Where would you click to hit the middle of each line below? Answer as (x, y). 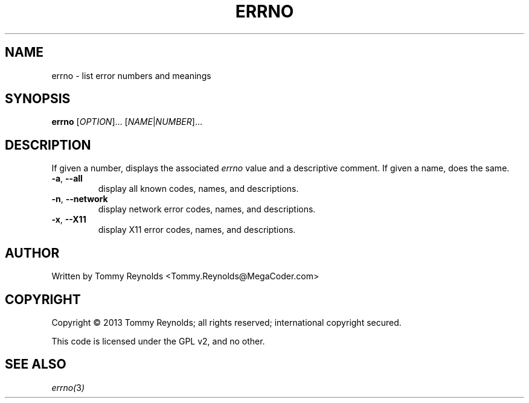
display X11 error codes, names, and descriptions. (197, 230)
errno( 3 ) (68, 387)
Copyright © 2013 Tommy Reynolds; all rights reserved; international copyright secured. (226, 322)
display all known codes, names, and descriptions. (198, 189)
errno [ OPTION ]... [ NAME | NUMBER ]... (127, 122)
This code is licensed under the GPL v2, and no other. (158, 341)
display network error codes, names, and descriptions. (207, 209)
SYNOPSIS (38, 99)
